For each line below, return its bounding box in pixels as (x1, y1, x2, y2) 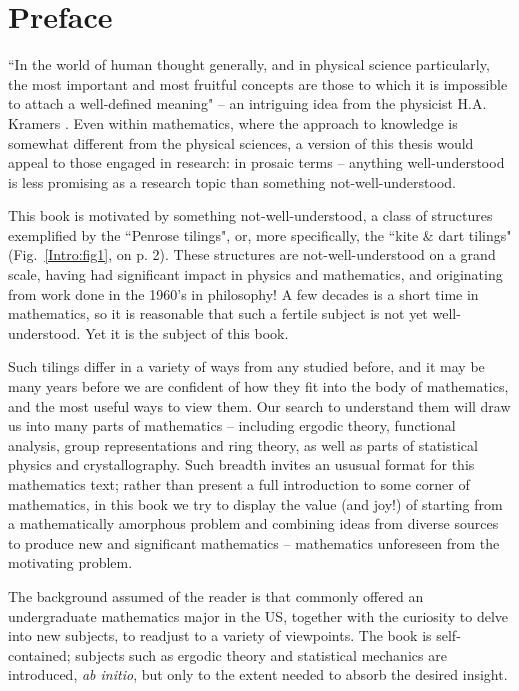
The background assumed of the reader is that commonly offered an (8, 585, 424, 606)
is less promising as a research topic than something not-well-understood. (8, 171, 456, 192)
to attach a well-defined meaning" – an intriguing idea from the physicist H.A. (8, 93, 487, 114)
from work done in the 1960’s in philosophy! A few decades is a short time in (8, 283, 479, 304)
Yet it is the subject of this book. (85, 322, 289, 343)
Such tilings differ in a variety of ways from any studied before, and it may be (8, 356, 485, 377)
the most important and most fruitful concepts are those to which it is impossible (8, 73, 508, 94)
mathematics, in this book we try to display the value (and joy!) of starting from (8, 493, 503, 514)
